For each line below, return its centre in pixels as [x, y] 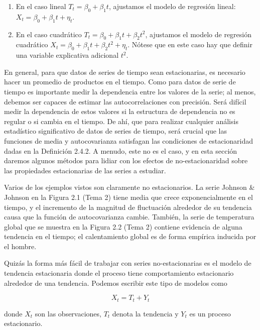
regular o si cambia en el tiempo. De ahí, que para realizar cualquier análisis [121, 121]
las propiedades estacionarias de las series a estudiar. [85, 170]
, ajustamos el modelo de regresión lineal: [172, 6]
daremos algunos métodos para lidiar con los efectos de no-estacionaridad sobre [126, 160]
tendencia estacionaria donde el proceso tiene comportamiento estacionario [119, 273]
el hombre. [20, 246]
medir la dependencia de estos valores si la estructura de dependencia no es [120, 111]
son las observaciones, [68, 313]
